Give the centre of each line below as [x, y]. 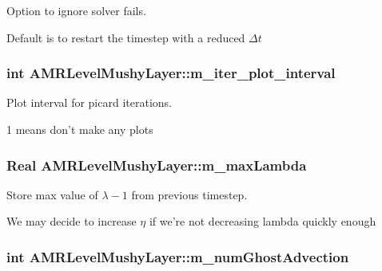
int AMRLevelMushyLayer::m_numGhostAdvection [178, 256]
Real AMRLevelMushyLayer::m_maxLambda [157, 165]
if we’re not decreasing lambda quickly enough [263, 221]
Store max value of [52, 194]
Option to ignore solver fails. [76, 10]
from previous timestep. [189, 194]
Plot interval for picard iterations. [89, 102]
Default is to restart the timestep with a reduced [126, 37]
